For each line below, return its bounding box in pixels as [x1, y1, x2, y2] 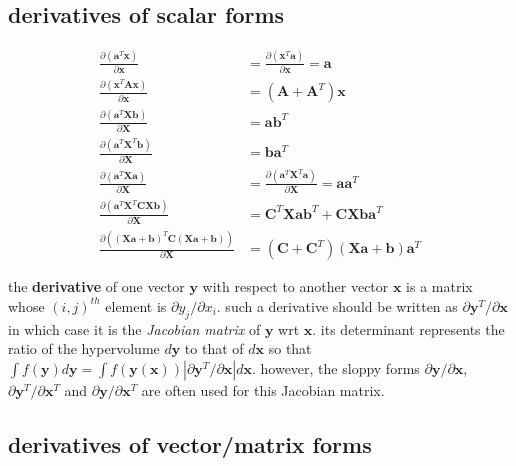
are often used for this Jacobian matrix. [141, 379, 385, 400]
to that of [184, 338, 244, 359]
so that [268, 338, 312, 359]
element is [105, 295, 167, 316]
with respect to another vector [202, 276, 389, 297]
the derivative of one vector [8, 276, 185, 297]
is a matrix [406, 276, 473, 297]
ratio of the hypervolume [8, 338, 160, 359]
